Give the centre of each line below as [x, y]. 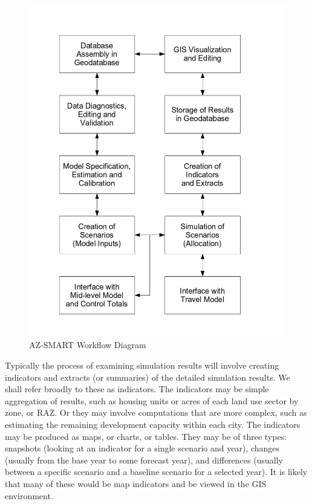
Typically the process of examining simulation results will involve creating [142, 365]
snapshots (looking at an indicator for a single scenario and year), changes [142, 448]
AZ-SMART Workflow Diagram [88, 345]
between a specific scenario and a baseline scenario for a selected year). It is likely [156, 472]
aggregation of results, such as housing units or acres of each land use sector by [152, 400]
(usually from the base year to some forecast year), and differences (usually [144, 460]
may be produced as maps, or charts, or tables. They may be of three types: [146, 436]
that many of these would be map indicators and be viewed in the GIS [136, 484]
